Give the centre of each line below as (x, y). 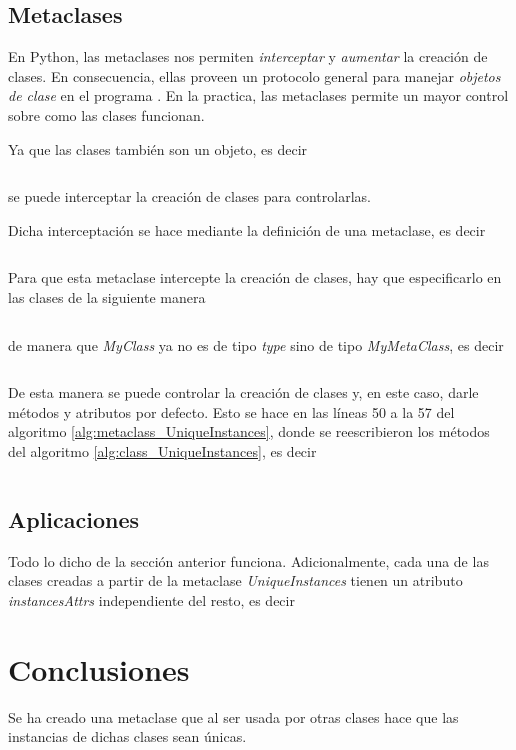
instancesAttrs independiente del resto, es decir (151, 599)
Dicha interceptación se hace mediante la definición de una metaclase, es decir (247, 229)
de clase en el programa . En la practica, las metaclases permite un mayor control (258, 95)
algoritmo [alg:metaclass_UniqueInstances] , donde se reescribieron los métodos (249, 431)
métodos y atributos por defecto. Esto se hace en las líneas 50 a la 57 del (231, 411)
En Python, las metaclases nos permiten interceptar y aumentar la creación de (248, 56)
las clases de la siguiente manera (107, 296)
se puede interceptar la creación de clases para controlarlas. (189, 196)
